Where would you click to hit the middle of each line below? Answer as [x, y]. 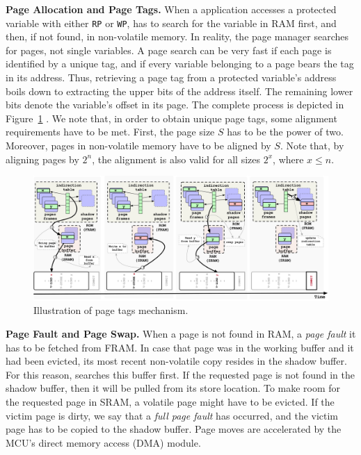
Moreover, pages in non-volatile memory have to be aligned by [138, 145]
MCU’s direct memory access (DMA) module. [103, 442]
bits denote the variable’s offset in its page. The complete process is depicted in [175, 105]
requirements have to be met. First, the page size [110, 132]
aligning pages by [42, 159]
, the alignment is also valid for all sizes [176, 159]
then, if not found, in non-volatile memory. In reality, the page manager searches [177, 36]
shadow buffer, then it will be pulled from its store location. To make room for [173, 388]
